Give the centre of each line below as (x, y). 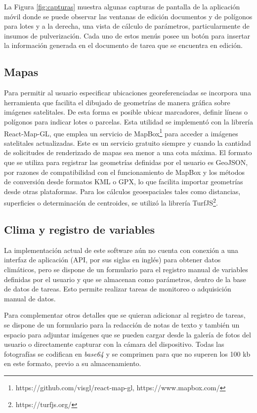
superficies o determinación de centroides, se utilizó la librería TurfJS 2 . (111, 202)
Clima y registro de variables (80, 229)
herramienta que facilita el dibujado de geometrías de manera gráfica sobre (117, 102)
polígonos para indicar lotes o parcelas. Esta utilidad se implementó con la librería (129, 121)
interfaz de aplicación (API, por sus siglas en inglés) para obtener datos (112, 260)
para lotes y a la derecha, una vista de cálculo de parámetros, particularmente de (127, 26)
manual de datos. (30, 298)
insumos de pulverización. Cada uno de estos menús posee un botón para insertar (127, 35)
